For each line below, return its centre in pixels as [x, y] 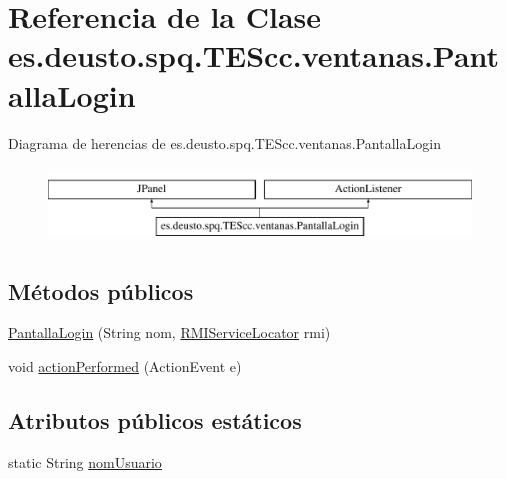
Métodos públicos [101, 290]
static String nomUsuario [85, 461]
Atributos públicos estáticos [155, 420]
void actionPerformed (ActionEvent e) [125, 366]
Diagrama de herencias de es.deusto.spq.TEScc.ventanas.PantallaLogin [224, 142]
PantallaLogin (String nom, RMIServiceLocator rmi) [169, 332]
